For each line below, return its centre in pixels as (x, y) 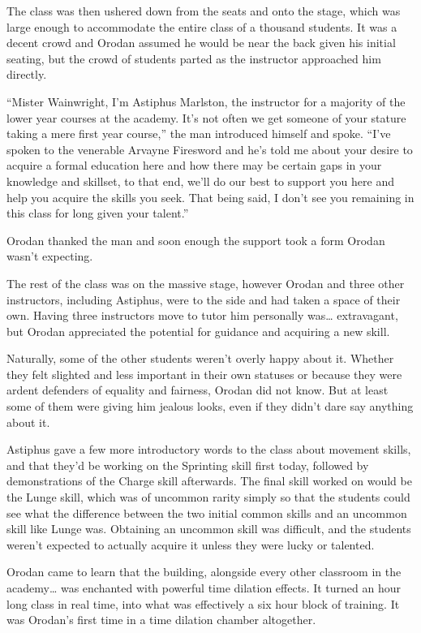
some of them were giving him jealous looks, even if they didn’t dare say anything (210, 406)
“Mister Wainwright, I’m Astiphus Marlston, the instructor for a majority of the (206, 101)
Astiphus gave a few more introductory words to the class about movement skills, (209, 449)
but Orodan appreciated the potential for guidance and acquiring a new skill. (198, 331)
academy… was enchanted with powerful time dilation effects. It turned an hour (204, 588)
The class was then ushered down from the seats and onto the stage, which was (204, 11)
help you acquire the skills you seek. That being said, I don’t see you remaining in (210, 197)
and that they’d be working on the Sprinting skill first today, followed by (188, 465)
